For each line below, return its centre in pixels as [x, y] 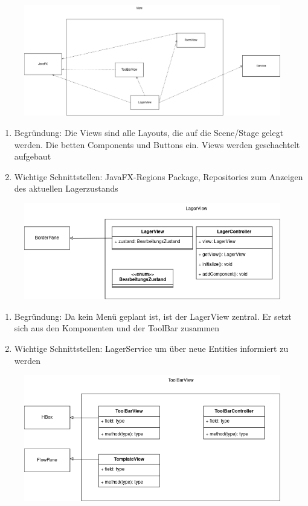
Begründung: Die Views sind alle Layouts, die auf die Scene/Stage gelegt [149, 133]
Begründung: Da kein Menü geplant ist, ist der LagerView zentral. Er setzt [153, 316]
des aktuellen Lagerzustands [66, 188]
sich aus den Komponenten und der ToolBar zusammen [117, 328]
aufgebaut [33, 156]
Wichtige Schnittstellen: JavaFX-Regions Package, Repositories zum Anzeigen [159, 176]
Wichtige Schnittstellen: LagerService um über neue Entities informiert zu [151, 348]
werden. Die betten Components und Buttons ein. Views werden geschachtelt [157, 144]
